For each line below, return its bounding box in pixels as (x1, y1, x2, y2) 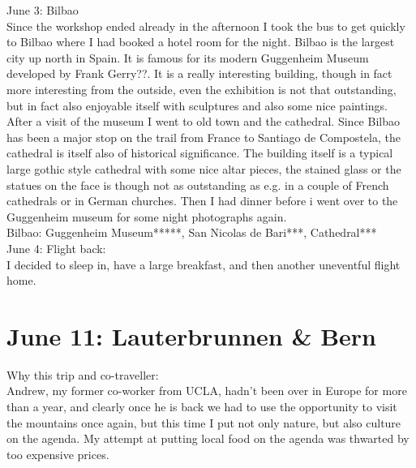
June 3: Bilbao (6, 2, 79, 18)
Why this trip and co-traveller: (6, 366, 159, 383)
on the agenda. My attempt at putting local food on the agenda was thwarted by (6, 430, 410, 447)
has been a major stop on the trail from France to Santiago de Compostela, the (6, 128, 401, 145)
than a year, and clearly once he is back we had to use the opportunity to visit (6, 398, 397, 414)
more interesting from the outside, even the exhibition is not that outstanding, (6, 80, 397, 97)
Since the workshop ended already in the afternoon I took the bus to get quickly (6, 17, 405, 34)
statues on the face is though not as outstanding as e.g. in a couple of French (6, 176, 389, 193)
